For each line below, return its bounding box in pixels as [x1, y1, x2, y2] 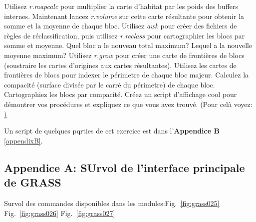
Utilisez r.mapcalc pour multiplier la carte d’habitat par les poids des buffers [4, 1, 239, 11]
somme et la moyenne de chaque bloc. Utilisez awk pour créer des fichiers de [4, 20, 237, 31]
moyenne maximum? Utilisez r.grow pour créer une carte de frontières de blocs [4, 49, 245, 60]
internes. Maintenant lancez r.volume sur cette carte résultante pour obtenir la [4, 10, 245, 21]
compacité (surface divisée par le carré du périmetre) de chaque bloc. [4, 79, 215, 89]
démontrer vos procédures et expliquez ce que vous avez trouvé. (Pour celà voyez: [4, 98, 253, 109]
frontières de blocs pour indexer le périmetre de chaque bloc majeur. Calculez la [4, 69, 249, 80]
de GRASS [4, 174, 61, 190]
